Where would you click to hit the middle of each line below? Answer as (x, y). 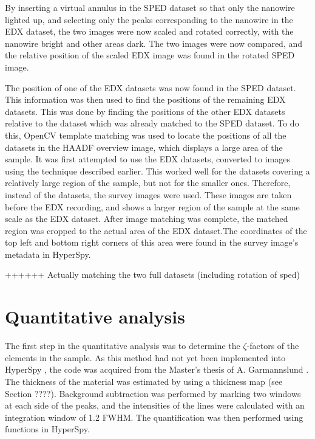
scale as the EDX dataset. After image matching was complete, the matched (147, 219)
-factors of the (273, 346)
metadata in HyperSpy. (48, 254)
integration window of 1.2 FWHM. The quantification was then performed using (154, 417)
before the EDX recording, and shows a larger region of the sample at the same (152, 206)
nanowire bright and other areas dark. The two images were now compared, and (154, 43)
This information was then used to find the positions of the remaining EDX (145, 99)
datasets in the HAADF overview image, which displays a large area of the (144, 147)
